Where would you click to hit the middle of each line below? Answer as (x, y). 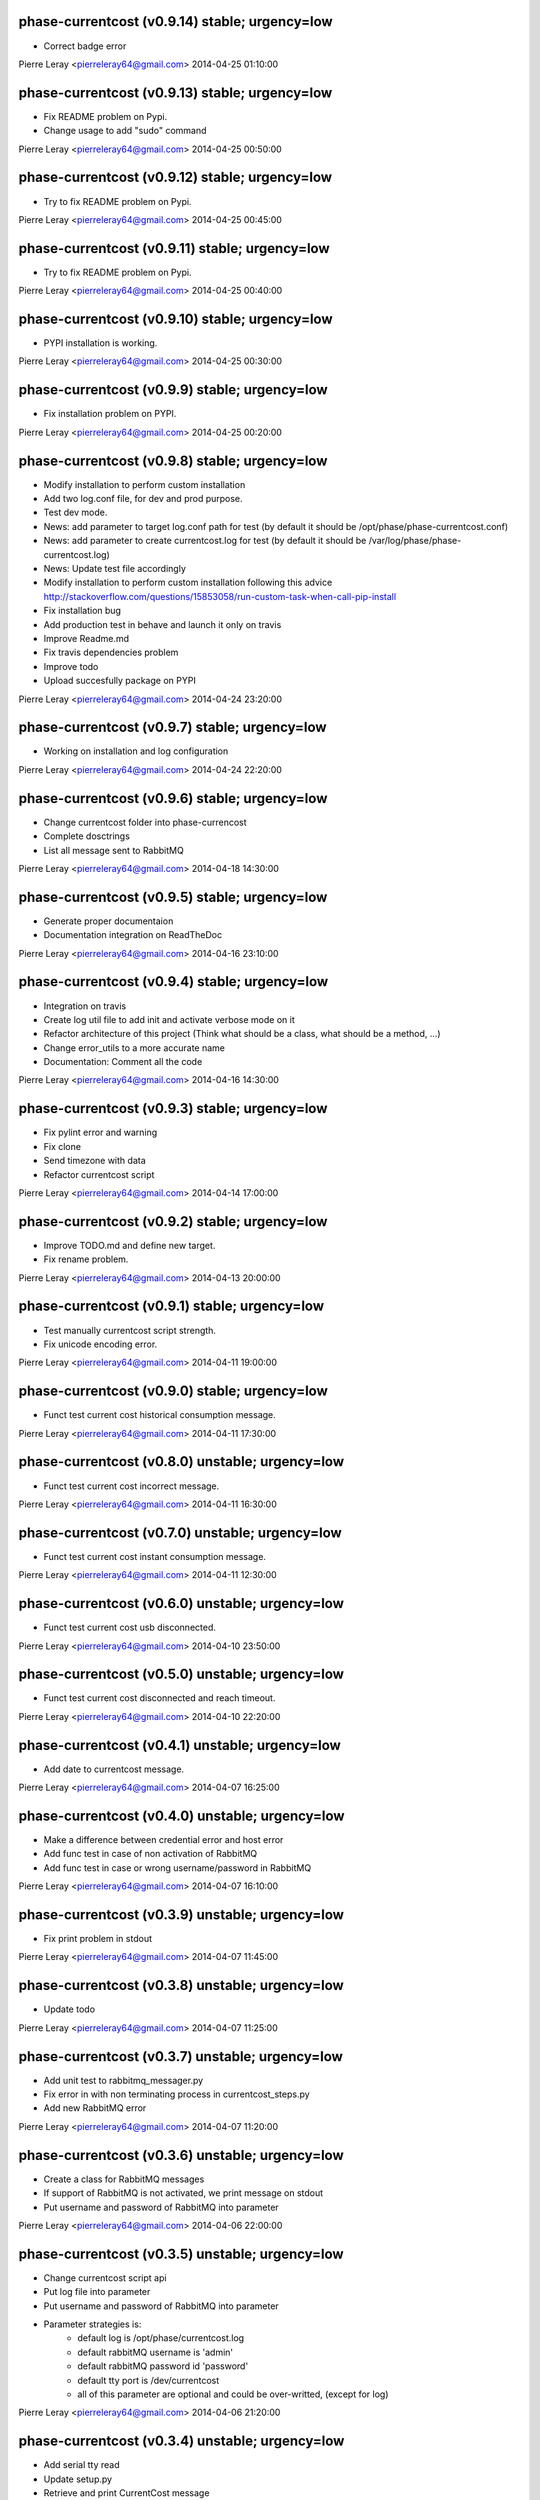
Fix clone (62, 1146)
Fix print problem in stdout (97, 1939)
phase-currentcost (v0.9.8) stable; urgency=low (173, 460)
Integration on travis (85, 1006)
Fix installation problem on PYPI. (110, 414)
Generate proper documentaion (108, 921)
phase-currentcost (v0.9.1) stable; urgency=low (171, 1306)
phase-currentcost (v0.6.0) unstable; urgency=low (181, 1603)
